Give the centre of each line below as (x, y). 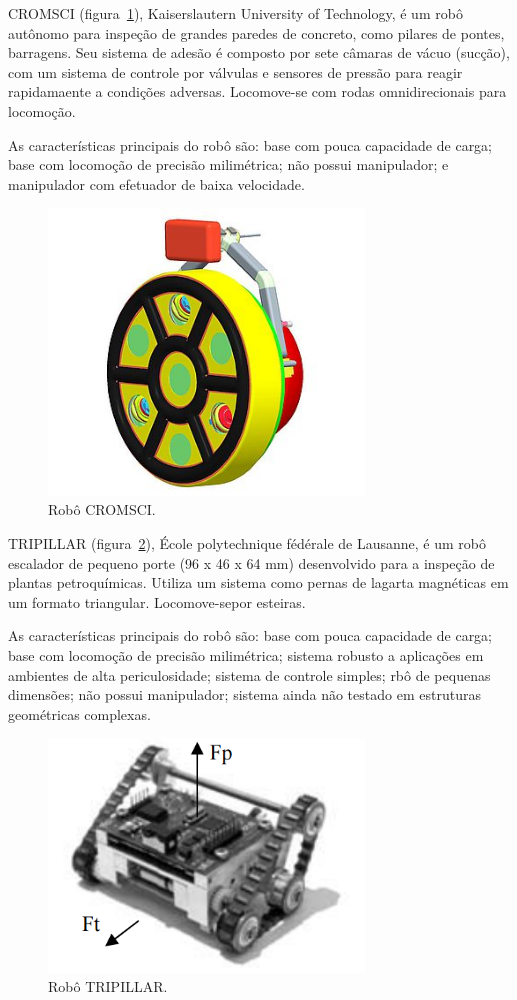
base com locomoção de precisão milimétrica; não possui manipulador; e (228, 164)
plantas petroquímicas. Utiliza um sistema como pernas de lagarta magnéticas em (258, 582)
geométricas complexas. (79, 713)
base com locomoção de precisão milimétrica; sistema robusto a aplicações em (246, 654)
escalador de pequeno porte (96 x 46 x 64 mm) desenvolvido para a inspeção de (251, 562)
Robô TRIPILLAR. (108, 986)
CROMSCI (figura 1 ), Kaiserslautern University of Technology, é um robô (235, 13)
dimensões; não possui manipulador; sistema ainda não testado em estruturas (244, 694)
